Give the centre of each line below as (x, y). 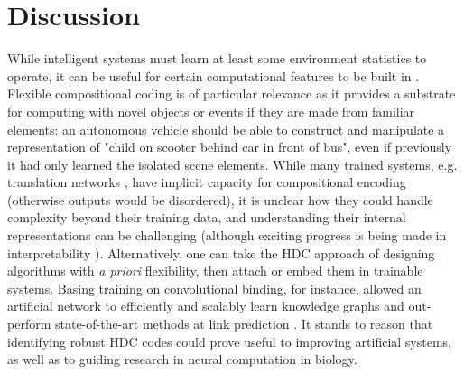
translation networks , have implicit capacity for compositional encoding (207, 182)
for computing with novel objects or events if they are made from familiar (211, 111)
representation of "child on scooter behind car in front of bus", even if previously (230, 147)
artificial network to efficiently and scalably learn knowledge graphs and (206, 306)
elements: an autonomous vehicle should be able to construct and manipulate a (226, 129)
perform (29, 324)
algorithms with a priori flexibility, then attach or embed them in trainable (215, 271)
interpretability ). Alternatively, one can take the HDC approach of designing (221, 252)
